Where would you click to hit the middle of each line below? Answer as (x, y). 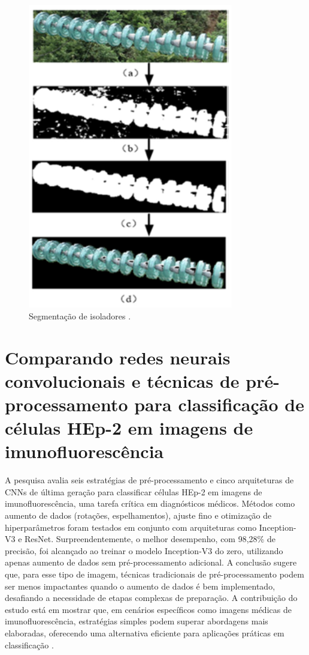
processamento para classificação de (154, 404)
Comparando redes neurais (118, 357)
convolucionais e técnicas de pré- (142, 380)
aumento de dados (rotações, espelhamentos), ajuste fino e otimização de (138, 515)
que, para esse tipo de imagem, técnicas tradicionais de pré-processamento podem (154, 574)
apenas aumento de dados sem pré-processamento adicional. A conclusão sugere (151, 562)
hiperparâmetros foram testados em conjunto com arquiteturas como (131, 527)
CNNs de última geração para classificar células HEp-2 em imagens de (134, 491)
